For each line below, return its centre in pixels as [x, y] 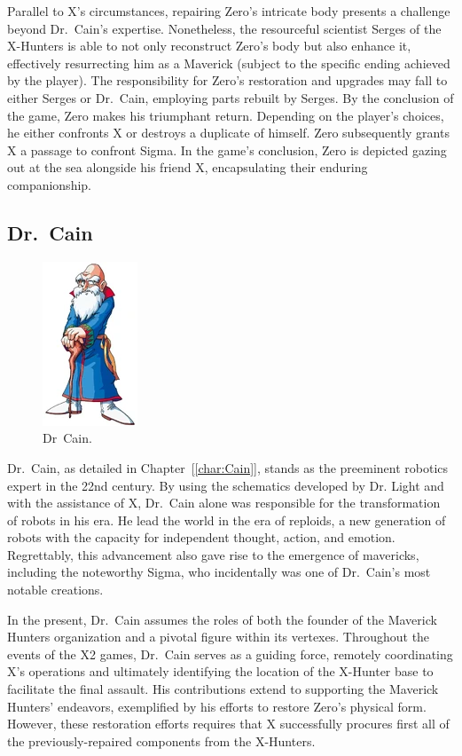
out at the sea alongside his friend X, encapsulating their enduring [188, 167]
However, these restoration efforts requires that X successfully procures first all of [228, 724]
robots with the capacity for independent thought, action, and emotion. [201, 537]
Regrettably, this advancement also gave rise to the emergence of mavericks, [213, 554]
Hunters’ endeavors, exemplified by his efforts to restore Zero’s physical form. [217, 706]
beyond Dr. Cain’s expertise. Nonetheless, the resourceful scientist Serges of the [224, 28]
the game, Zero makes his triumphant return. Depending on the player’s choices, [226, 115]
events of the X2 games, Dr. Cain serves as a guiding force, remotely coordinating [230, 654]
